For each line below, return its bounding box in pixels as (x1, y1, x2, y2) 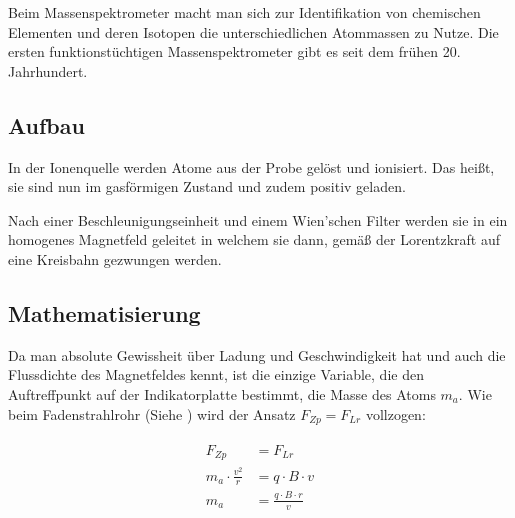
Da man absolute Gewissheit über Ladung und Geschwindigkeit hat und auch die (8, 344, 506, 365)
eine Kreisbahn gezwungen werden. (8, 248, 222, 269)
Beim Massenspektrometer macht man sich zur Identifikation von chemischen (8, 2, 481, 22)
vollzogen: (365, 403, 426, 424)
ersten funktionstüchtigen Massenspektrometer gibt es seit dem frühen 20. (8, 41, 461, 62)
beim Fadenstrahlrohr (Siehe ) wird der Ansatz (8, 403, 296, 424)
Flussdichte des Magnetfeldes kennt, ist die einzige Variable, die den (8, 364, 424, 385)
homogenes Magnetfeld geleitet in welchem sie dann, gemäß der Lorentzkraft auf (8, 229, 500, 250)
